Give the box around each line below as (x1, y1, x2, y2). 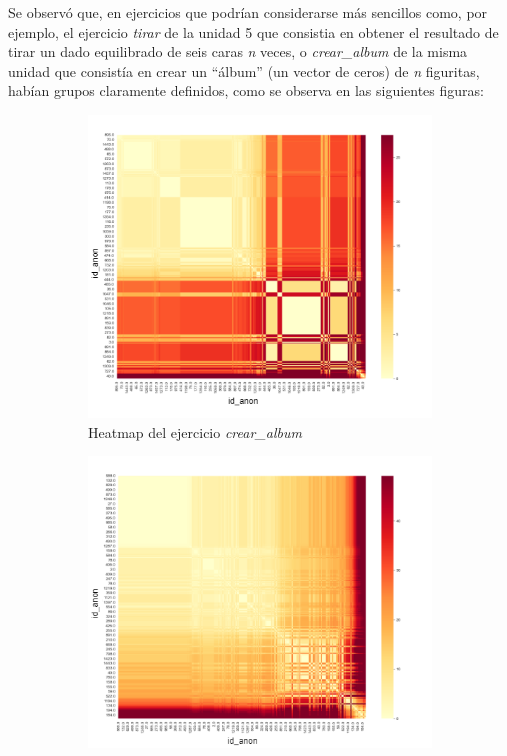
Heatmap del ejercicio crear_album (88, 421, 302, 442)
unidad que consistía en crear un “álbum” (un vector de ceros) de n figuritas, (8, 60, 480, 81)
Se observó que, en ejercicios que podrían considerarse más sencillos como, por (8, 2, 488, 22)
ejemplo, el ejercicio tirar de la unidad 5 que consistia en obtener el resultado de (8, 21, 499, 42)
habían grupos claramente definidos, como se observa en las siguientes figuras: (8, 80, 484, 101)
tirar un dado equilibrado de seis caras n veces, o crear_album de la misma (8, 41, 468, 62)
